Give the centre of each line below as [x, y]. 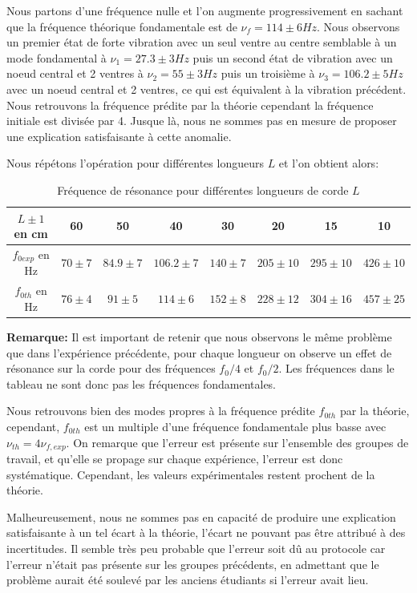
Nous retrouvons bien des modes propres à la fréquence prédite [161, 411]
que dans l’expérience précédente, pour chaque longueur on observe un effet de [199, 352]
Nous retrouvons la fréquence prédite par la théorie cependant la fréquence [190, 105]
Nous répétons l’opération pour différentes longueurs [135, 163]
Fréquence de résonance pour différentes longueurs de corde [203, 190]
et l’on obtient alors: [329, 163]
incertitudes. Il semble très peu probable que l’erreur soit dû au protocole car [196, 548]
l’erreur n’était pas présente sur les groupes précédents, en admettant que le [193, 564]
